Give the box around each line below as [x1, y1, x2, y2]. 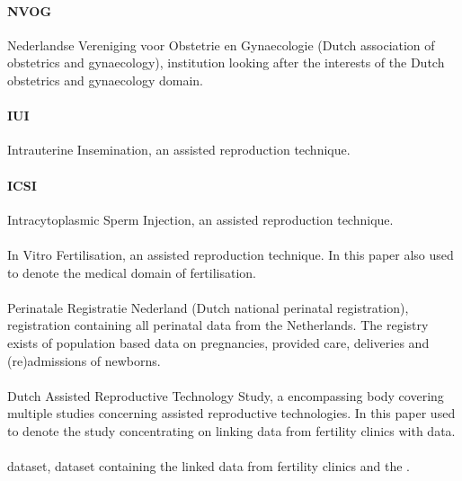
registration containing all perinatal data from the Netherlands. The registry [7, 316, 429, 334]
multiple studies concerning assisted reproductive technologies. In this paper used [7, 404, 456, 423]
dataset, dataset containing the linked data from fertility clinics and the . [7, 457, 410, 476]
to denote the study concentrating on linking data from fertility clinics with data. [7, 421, 456, 440]
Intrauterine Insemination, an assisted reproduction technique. [7, 140, 351, 159]
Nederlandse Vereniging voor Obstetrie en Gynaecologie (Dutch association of [7, 35, 435, 54]
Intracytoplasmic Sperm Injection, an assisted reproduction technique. [7, 209, 394, 228]
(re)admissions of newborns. [7, 351, 161, 370]
